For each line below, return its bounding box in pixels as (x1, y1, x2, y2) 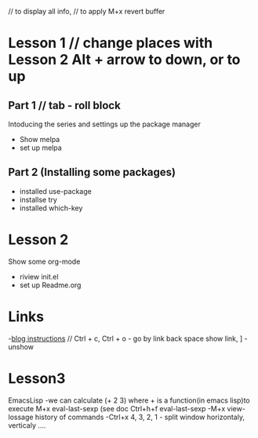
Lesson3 (8, 369, 66, 387)
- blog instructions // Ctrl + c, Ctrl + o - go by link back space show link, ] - (8, 334, 249, 343)
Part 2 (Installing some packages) (8, 166, 176, 179)
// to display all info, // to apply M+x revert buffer (8, 7, 165, 16)
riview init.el (19, 272, 59, 281)
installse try (19, 195, 57, 204)
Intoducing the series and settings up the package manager (8, 119, 202, 129)
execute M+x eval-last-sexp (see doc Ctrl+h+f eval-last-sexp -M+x (8, 403, 226, 413)
